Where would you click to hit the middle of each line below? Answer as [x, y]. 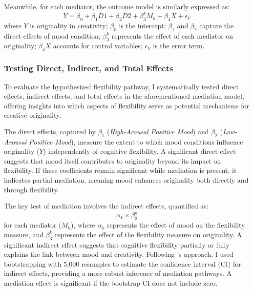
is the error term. [179, 46]
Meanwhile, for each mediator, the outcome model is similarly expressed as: [117, 6]
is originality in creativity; [69, 25]
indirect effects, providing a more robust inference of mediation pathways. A [118, 273]
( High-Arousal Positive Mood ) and [158, 131]
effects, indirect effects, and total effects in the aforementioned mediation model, [124, 96]
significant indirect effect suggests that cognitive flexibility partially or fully [117, 244]
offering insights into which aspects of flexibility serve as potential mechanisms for [126, 105]
